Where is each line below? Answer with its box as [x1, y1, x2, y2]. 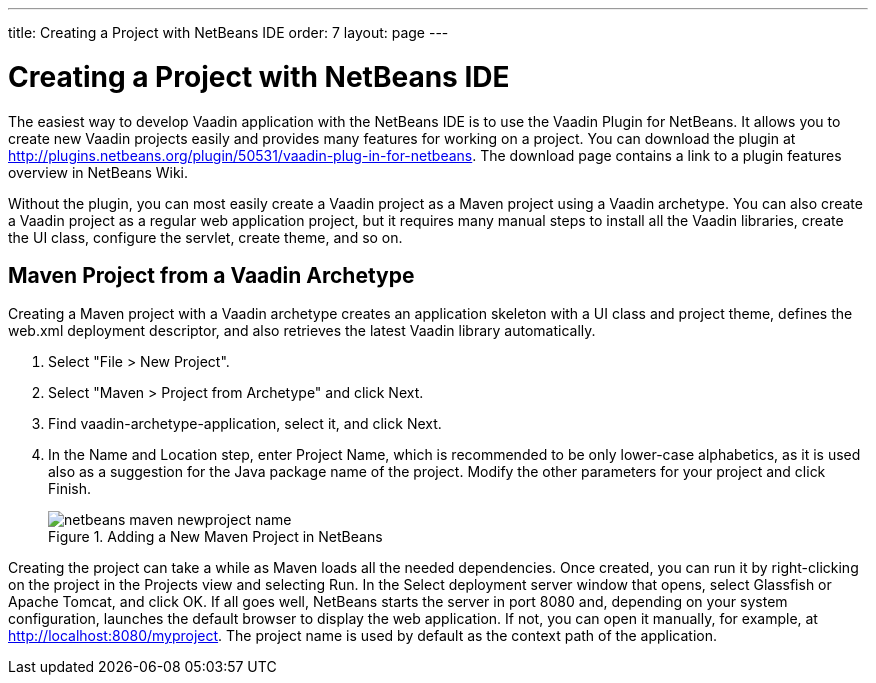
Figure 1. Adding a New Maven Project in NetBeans [48, 528, 383, 546]
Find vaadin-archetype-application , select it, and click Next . [48, 415, 442, 433]
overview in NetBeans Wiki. [8, 163, 189, 181]
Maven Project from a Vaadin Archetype [8, 262, 415, 288]
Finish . [48, 480, 92, 498]
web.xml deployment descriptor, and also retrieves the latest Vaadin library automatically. [8, 322, 596, 340]
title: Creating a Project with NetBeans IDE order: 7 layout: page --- [8, 24, 449, 41]
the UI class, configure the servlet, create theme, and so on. [8, 228, 403, 246]
